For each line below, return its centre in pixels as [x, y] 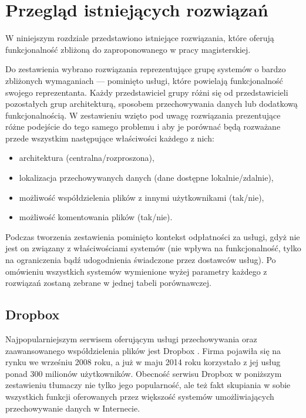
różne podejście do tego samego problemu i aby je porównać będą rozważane [143, 127]
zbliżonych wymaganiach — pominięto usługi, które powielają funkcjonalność [144, 80]
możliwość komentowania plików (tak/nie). [96, 217]
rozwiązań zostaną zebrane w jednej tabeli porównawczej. [108, 283]
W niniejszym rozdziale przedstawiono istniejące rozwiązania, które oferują [140, 38]
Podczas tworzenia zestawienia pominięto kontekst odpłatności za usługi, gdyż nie [153, 236]
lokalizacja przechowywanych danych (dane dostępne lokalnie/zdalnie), [146, 178]
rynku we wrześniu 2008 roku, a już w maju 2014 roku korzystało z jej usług [143, 362]
